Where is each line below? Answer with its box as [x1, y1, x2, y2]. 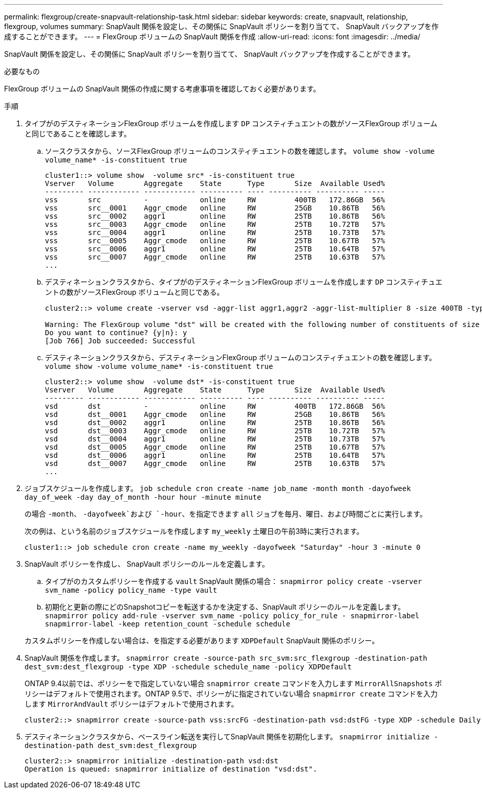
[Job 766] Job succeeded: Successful [45, 337, 196, 345]
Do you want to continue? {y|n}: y [45, 329, 187, 337]
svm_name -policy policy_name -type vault [45, 586, 218, 594]
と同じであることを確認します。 [25, 129, 131, 138]
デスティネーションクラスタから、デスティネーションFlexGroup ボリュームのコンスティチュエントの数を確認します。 [45, 353, 437, 362]
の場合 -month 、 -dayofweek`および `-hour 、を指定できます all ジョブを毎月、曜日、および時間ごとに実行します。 [25, 509, 427, 518]
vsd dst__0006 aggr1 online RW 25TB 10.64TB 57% [45, 451, 385, 459]
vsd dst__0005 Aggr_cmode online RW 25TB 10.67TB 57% [45, 443, 385, 451]
